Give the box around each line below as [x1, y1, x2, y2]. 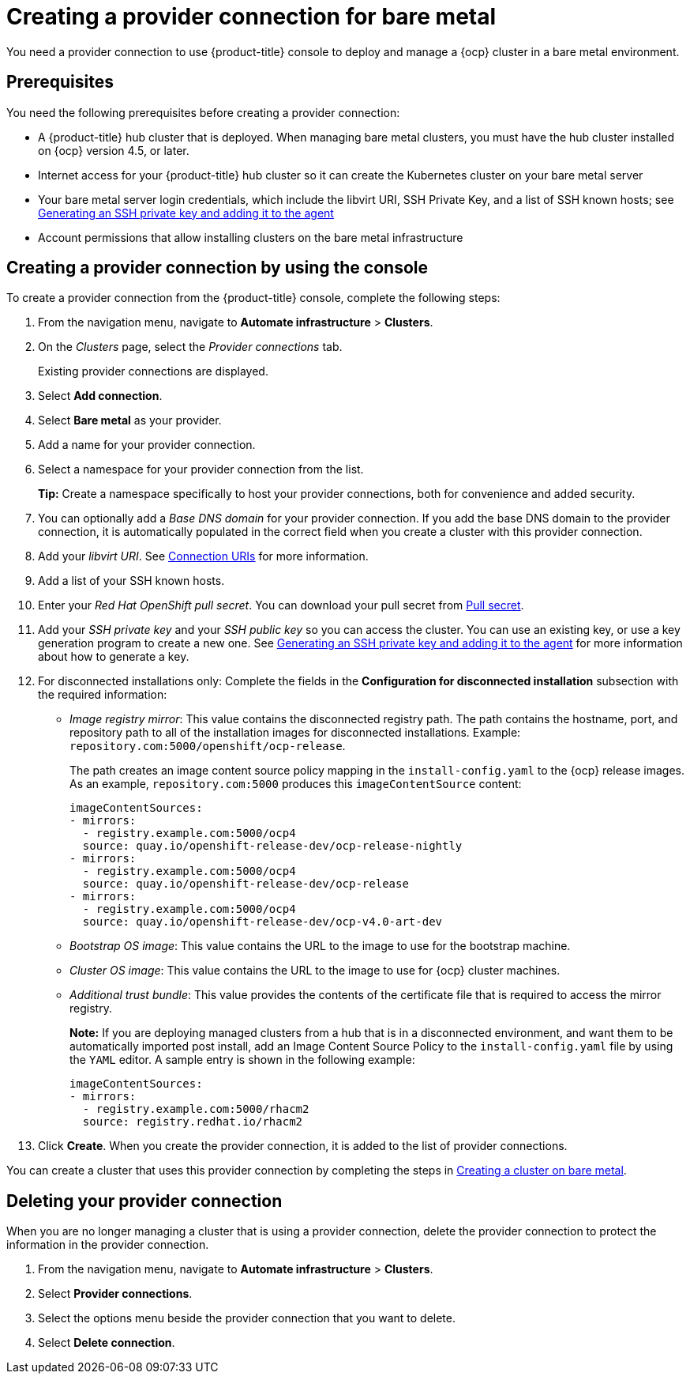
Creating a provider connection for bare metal [6, 3, 497, 30]
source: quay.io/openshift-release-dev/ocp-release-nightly [82, 839, 463, 853]
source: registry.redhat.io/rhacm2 [82, 1115, 303, 1129]
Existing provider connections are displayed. [38, 364, 268, 379]
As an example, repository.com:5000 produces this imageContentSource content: [69, 777, 522, 791]
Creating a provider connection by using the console [6, 258, 428, 278]
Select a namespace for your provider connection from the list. [38, 462, 364, 477]
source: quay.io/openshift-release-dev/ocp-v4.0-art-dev [82, 915, 443, 929]
